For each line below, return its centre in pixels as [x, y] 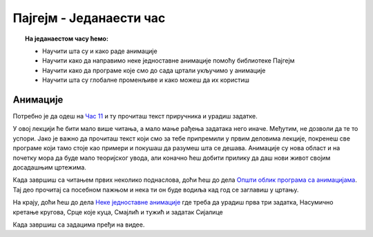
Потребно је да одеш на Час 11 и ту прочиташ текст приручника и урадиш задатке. [135, 116]
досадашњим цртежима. [49, 167]
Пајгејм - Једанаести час [89, 18]
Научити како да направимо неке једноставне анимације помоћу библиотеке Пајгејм [169, 61]
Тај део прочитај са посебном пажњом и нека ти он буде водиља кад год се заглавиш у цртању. [156, 189]
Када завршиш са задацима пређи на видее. [79, 225]
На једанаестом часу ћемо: [67, 39]
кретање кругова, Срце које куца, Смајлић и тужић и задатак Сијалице [118, 212]
